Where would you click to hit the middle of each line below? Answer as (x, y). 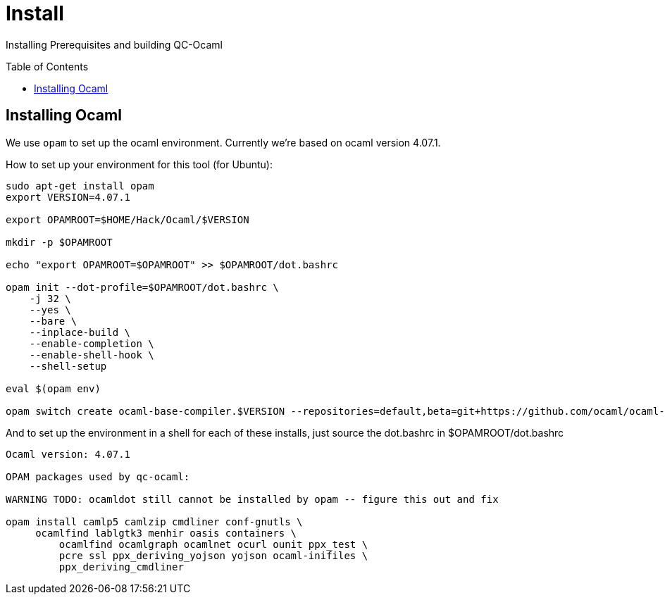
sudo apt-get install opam (80, 186)
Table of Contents (47, 66)
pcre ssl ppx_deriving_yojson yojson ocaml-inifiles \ (213, 555)
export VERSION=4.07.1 (68, 197)
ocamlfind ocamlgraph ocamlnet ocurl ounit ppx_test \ (213, 544)
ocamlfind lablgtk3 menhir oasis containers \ (166, 533)
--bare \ (53, 321)
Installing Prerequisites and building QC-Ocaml (114, 44)
